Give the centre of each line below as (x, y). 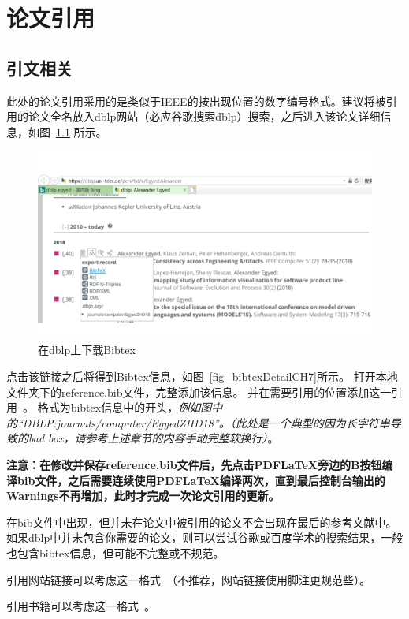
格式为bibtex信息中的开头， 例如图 (125, 407)
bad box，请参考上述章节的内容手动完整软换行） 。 (153, 438)
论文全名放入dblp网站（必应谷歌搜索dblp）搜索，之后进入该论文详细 (204, 116)
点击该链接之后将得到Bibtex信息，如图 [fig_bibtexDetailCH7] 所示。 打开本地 (202, 377)
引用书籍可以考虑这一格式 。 (81, 606)
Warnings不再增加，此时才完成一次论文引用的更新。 (143, 496)
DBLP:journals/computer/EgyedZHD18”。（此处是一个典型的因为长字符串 (206, 422)
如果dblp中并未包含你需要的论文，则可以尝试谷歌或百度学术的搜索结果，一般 (205, 537)
